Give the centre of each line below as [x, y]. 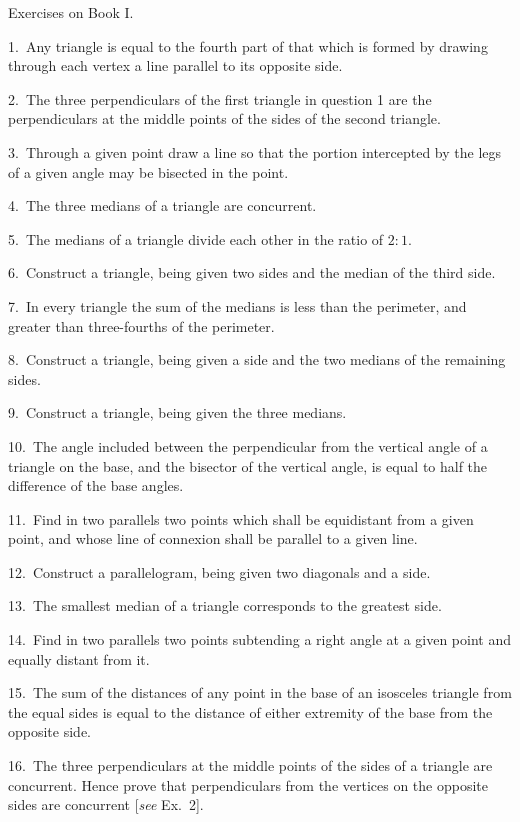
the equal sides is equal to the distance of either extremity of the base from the [250, 711]
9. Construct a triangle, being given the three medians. [177, 412]
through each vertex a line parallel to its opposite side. [175, 65]
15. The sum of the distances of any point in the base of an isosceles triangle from [260, 692]
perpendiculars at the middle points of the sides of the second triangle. [224, 118]
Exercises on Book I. [71, 12]
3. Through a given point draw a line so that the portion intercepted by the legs [255, 151]
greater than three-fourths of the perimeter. [141, 325]
